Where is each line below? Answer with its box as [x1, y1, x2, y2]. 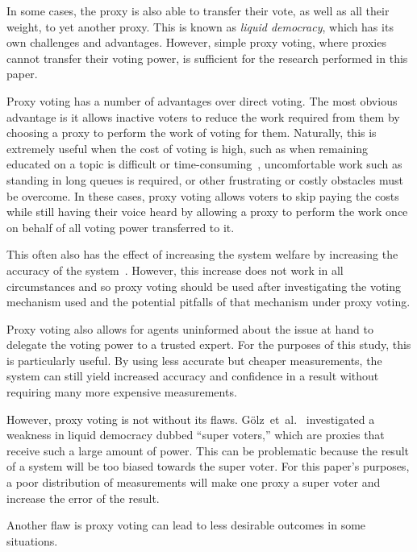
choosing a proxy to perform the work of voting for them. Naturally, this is [6, 124, 377, 141]
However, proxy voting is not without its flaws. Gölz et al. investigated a [6, 410, 375, 427]
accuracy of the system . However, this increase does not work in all [6, 261, 344, 278]
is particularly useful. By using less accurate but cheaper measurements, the [6, 351, 382, 368]
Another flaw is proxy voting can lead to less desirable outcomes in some [6, 517, 366, 533]
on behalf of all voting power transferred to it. [6, 218, 235, 235]
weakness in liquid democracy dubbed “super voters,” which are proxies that [6, 426, 385, 443]
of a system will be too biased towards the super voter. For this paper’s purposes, [6, 458, 410, 475]
